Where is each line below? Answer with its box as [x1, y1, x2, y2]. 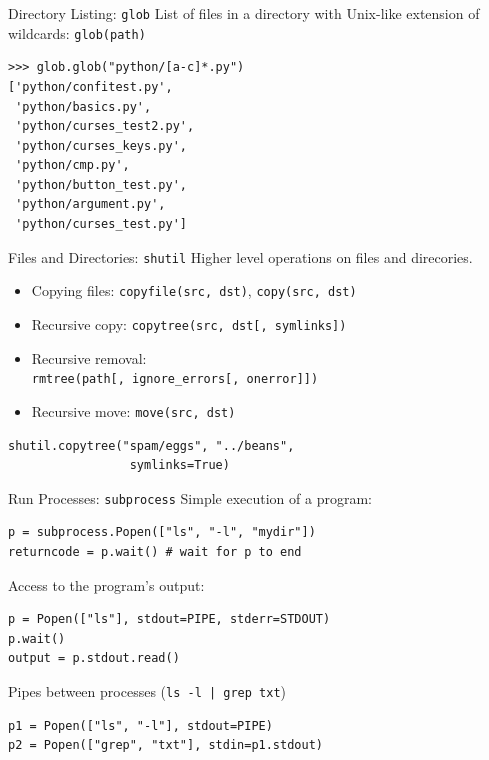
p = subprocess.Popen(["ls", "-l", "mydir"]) [8, 525, 316, 540]
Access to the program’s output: [8, 574, 205, 595]
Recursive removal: [31, 347, 147, 368]
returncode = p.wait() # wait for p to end [8, 544, 302, 559]
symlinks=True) [129, 458, 230, 473]
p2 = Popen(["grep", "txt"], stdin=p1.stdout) [8, 738, 323, 753]
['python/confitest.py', [8, 79, 173, 94]
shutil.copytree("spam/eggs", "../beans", [8, 438, 295, 453]
